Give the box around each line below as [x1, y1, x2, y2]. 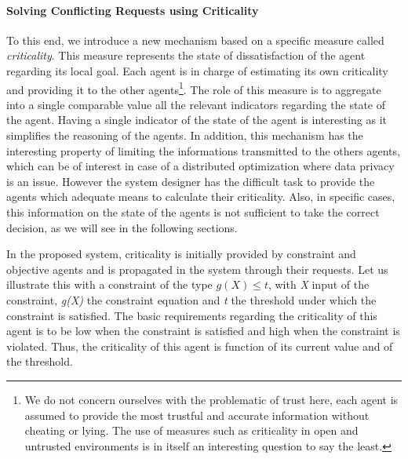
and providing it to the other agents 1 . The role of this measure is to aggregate [6, 78, 381, 97]
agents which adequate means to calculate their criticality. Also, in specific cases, [6, 188, 395, 205]
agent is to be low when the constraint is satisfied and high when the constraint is [6, 322, 400, 339]
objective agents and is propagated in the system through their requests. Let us [6, 260, 388, 277]
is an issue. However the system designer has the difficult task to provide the [6, 173, 375, 189]
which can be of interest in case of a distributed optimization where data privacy [6, 158, 395, 174]
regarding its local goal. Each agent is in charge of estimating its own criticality [6, 62, 388, 78]
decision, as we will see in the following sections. [6, 219, 238, 235]
